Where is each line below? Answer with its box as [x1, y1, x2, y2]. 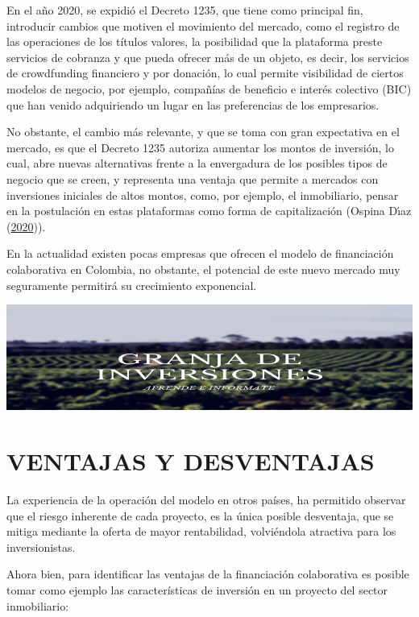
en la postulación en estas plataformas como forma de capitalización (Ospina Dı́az [6, 202, 412, 219]
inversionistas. [6, 538, 76, 555]
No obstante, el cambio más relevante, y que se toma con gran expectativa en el [6, 123, 400, 140]
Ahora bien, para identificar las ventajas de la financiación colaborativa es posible [6, 565, 409, 582]
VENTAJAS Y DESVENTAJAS [6, 445, 375, 478]
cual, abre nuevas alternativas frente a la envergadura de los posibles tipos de [6, 155, 388, 172]
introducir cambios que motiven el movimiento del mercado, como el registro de [6, 17, 400, 34]
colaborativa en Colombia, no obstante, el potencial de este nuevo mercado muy [6, 260, 400, 277]
